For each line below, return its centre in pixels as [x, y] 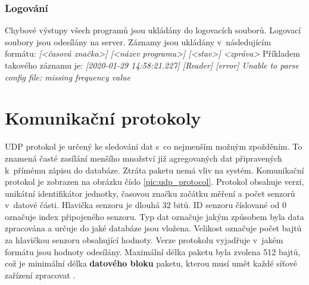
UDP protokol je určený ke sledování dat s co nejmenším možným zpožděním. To [154, 146]
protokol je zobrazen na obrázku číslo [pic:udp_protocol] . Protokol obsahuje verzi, [154, 182]
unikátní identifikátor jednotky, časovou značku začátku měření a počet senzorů [150, 193]
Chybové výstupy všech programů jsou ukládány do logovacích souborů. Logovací [153, 30]
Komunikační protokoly [103, 118]
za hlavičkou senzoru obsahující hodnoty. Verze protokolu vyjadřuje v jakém [144, 240]
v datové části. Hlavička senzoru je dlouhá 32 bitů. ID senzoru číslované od [142, 205]
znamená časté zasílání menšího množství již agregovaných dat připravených [143, 158]
